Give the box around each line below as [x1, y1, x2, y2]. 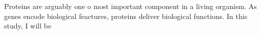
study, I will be [4, 20, 51, 31]
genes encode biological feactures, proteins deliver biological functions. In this [4, 10, 248, 21]
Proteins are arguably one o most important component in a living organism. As [4, 1, 257, 11]
